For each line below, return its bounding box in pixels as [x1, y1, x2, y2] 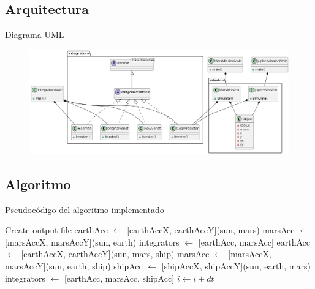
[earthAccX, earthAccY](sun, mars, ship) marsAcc [21, 247, 210, 260]
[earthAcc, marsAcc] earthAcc [198, 235, 310, 248]
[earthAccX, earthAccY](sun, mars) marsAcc [127, 223, 295, 236]
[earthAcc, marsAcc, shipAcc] [64, 271, 175, 284]
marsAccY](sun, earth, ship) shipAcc [5, 259, 143, 272]
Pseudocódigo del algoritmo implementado [5, 203, 164, 216]
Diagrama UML [5, 28, 64, 41]
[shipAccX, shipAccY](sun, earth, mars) [161, 259, 311, 272]
